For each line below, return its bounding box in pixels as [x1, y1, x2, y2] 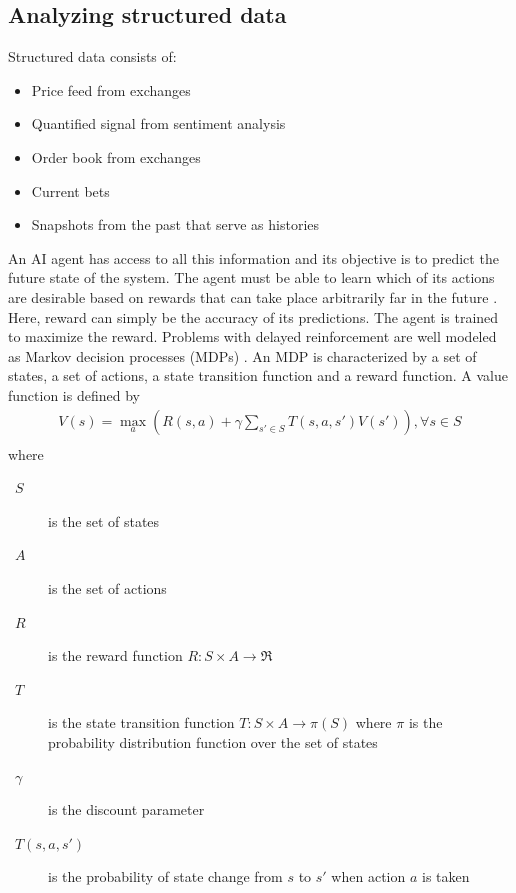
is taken [421, 866, 470, 887]
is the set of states [48, 510, 160, 531]
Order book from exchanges [31, 146, 201, 167]
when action [331, 866, 406, 887]
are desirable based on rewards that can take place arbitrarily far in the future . [8, 286, 498, 307]
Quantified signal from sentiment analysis [31, 113, 286, 134]
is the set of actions [48, 577, 167, 598]
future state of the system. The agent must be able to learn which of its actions [8, 267, 495, 288]
